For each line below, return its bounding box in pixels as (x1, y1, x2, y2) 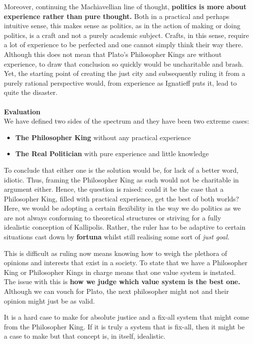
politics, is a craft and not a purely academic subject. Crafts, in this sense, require (4, 30, 249, 40)
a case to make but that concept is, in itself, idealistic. (4, 331, 165, 341)
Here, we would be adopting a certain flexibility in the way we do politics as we (4, 203, 241, 213)
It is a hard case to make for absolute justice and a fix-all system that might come (4, 312, 249, 322)
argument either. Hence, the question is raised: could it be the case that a (4, 184, 224, 194)
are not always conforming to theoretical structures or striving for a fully (4, 212, 221, 222)
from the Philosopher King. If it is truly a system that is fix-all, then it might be (4, 321, 245, 331)
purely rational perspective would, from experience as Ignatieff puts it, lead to (4, 77, 237, 88)
